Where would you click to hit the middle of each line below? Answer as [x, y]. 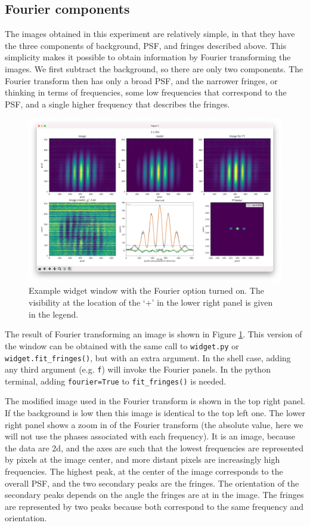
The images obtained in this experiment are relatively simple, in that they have [150, 34]
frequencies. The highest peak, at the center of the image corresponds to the [144, 471]
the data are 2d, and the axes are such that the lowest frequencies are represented [154, 447]
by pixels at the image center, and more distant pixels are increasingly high [142, 459]
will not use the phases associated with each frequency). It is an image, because [150, 436]
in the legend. [54, 314]
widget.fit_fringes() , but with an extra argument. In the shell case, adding [148, 357]
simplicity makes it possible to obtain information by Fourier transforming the [148, 57]
